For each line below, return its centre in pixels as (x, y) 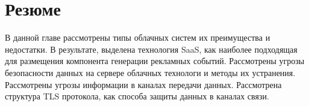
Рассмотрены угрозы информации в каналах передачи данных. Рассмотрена (143, 84)
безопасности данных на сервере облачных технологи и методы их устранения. (150, 72)
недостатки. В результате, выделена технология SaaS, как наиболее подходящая (151, 49)
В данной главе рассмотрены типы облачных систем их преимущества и (138, 37)
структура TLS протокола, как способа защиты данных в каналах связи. (137, 96)
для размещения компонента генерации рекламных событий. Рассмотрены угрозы (155, 61)
